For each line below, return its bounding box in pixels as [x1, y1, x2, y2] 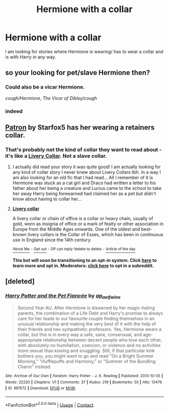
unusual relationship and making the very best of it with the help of [17, 321, 156, 327]
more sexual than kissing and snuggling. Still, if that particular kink [17, 348, 155, 354]
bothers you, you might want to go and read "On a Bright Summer [17, 353, 154, 359]
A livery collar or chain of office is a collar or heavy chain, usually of [12, 216, 153, 222]
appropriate [17, 336, 42, 343]
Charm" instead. [17, 364, 52, 370]
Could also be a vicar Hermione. [5, 84, 85, 91]
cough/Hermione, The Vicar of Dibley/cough [5, 95, 97, 101]
